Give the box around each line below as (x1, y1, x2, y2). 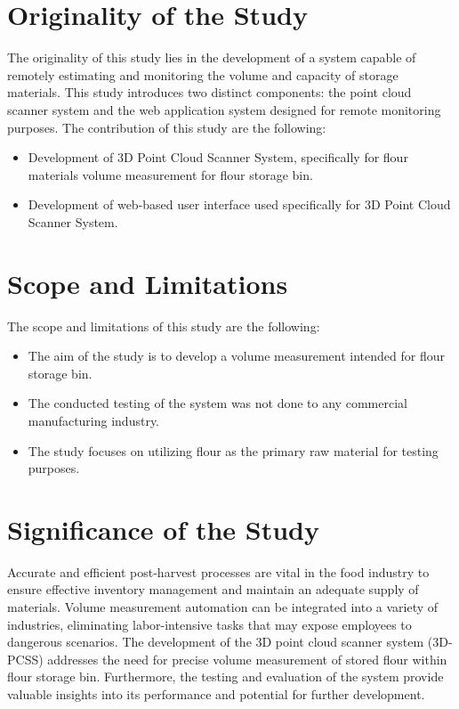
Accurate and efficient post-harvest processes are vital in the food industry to (7, 562, 430, 581)
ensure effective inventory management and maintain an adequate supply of (7, 580, 419, 599)
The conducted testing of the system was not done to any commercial (28, 394, 407, 412)
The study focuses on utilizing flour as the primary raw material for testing (28, 441, 439, 460)
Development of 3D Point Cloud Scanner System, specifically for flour (28, 148, 408, 167)
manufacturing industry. (28, 411, 160, 429)
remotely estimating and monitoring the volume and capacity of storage (7, 65, 399, 84)
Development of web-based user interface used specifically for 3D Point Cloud (28, 195, 451, 214)
